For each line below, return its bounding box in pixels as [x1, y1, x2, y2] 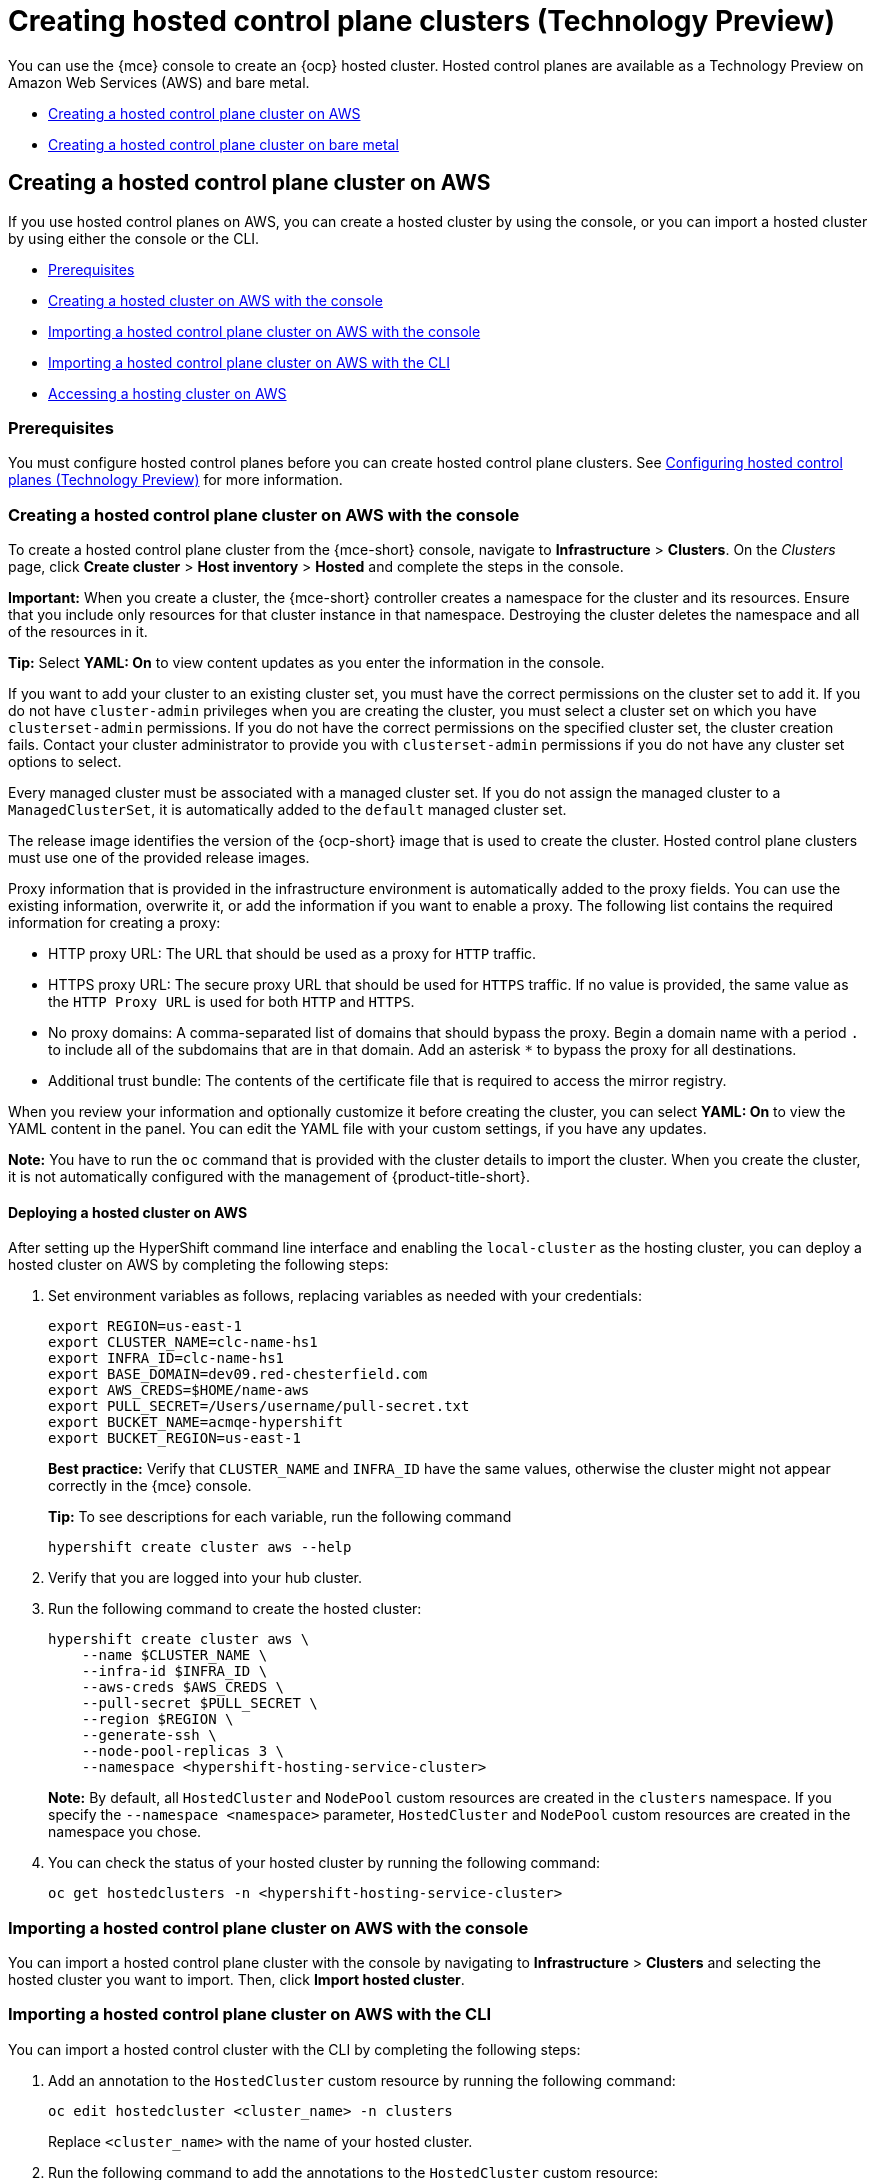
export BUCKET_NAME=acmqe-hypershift [48, 1414, 344, 1431]
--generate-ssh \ [81, 1727, 217, 1744]
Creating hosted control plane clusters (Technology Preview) [8, 4, 835, 38]
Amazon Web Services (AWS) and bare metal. [8, 73, 310, 91]
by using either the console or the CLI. [8, 229, 260, 247]
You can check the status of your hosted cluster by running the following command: [48, 1854, 601, 1872]
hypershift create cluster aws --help [48, 1539, 352, 1556]
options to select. [8, 753, 122, 771]
